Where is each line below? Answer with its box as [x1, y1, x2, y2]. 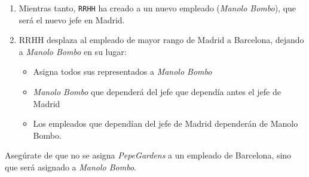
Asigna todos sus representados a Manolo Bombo [33, 65, 212, 78]
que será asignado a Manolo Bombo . [5, 161, 136, 173]
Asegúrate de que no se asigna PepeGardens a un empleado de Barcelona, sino [5, 149, 292, 161]
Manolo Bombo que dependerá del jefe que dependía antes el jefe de [33, 86, 281, 98]
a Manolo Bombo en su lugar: [19, 45, 127, 57]
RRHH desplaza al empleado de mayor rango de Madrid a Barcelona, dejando [19, 33, 304, 46]
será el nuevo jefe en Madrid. [19, 13, 125, 26]
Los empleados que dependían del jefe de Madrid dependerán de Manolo [33, 117, 298, 130]
